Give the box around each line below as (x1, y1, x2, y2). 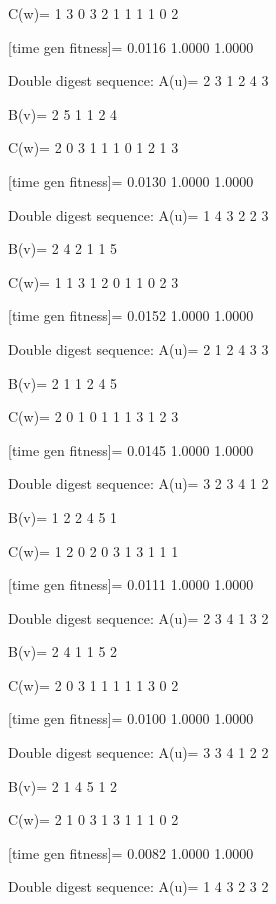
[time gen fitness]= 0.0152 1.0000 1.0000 (8, 305, 254, 326)
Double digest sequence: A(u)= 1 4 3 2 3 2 (8, 876, 269, 897)
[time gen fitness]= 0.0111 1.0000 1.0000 (8, 574, 254, 595)
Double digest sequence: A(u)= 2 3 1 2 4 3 (8, 70, 269, 91)
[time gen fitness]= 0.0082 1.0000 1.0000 (8, 842, 254, 863)
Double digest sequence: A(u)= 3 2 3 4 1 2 (8, 473, 269, 494)
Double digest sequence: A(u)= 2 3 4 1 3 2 (8, 607, 269, 628)
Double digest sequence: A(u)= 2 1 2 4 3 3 (8, 338, 269, 359)
